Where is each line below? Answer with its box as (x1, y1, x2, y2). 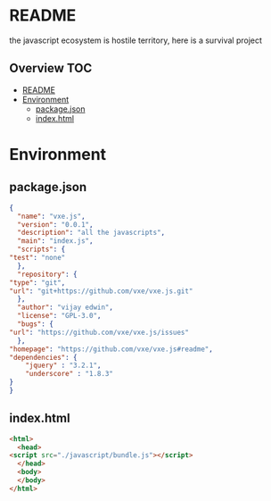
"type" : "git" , (9, 278, 66, 287)
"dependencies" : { (9, 353, 78, 362)
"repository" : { (17, 270, 78, 279)
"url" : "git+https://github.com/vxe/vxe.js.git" (9, 287, 193, 296)
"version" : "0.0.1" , (17, 220, 94, 229)
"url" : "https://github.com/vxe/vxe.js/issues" (9, 328, 190, 337)
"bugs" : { (17, 320, 53, 329)
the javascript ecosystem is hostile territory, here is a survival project (9, 35, 263, 46)
